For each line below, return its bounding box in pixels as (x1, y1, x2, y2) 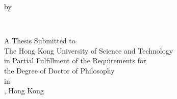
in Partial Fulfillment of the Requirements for (4, 55, 146, 66)
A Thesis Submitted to (4, 35, 75, 46)
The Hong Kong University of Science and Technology (4, 45, 173, 56)
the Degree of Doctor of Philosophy (4, 65, 115, 76)
